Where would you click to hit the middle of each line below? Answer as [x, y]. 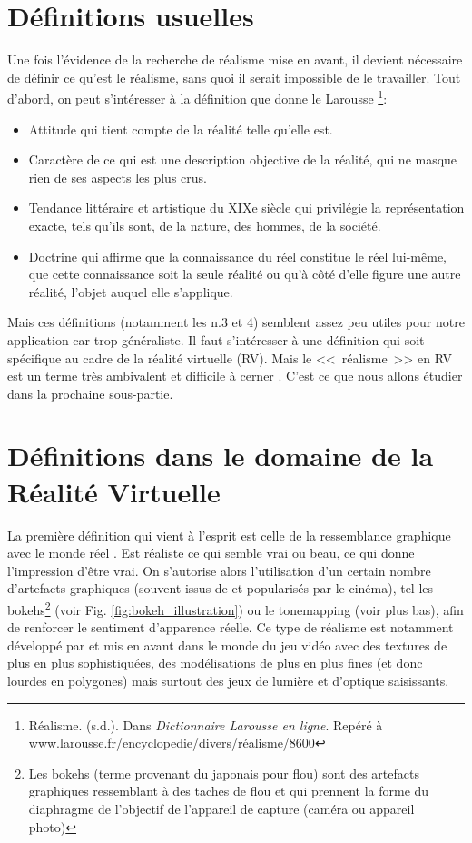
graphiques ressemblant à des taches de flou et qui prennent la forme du [229, 791]
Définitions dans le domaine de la [221, 456]
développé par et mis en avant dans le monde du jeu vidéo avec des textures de [227, 645]
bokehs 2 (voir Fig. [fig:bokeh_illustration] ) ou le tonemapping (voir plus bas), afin [236, 608]
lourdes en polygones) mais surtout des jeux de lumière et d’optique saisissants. [228, 680]
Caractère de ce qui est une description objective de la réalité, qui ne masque [243, 159]
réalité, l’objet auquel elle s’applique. [131, 291]
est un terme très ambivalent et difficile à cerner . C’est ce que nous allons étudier [235, 376]
